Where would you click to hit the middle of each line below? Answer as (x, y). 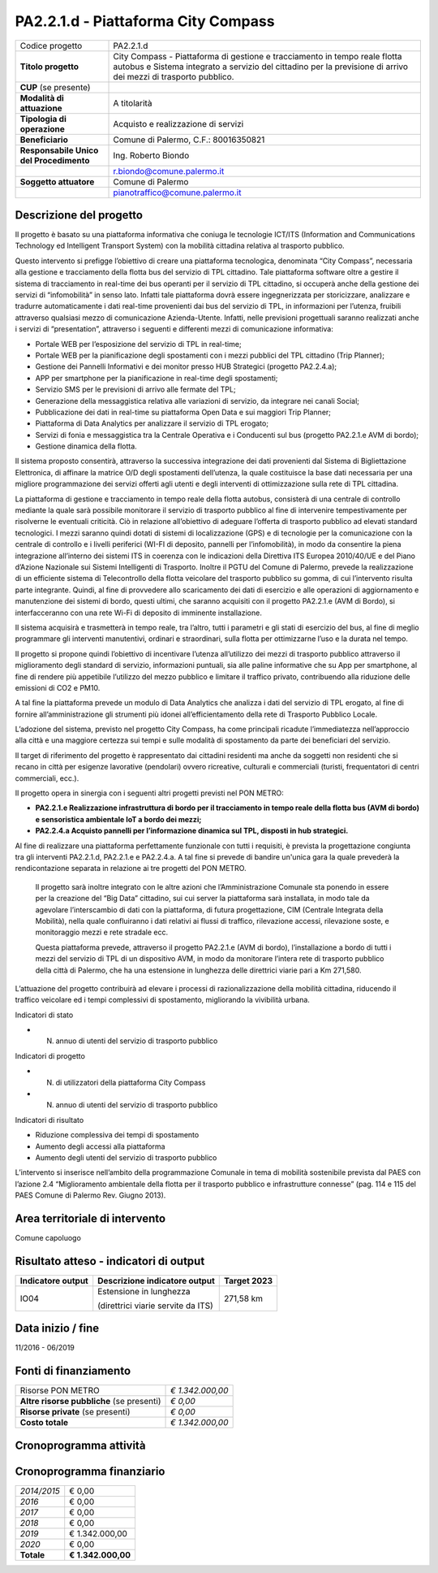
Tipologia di (43, 119)
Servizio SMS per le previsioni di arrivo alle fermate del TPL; (135, 389)
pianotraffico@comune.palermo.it (177, 193)
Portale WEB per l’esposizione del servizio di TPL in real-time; (139, 344)
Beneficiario (44, 140)
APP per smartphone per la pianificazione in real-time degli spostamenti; (157, 378)
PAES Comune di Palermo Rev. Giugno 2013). (90, 1195)
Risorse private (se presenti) (75, 1412)
